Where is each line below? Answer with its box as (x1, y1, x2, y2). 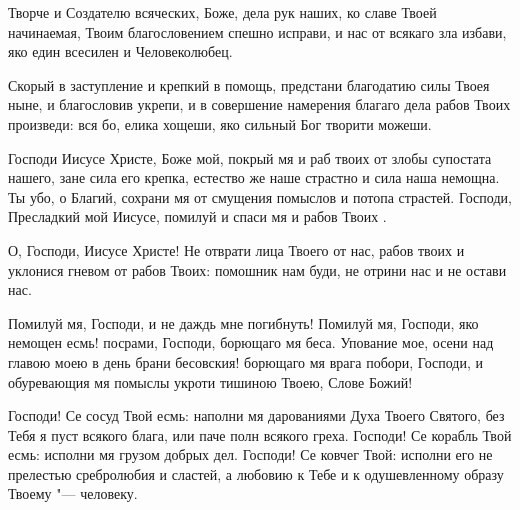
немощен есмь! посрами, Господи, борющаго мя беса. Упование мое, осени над (8, 332, 494, 353)
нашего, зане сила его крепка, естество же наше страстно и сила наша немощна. (8, 167, 500, 188)
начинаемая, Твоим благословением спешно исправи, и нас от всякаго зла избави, (8, 21, 507, 42)
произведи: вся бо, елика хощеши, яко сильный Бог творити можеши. (8, 113, 432, 134)
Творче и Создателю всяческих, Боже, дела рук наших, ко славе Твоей (8, 2, 437, 22)
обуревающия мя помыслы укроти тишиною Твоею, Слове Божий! (8, 371, 413, 392)
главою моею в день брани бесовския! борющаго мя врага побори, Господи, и (8, 351, 483, 372)
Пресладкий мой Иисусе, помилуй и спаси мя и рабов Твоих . (8, 206, 387, 227)
